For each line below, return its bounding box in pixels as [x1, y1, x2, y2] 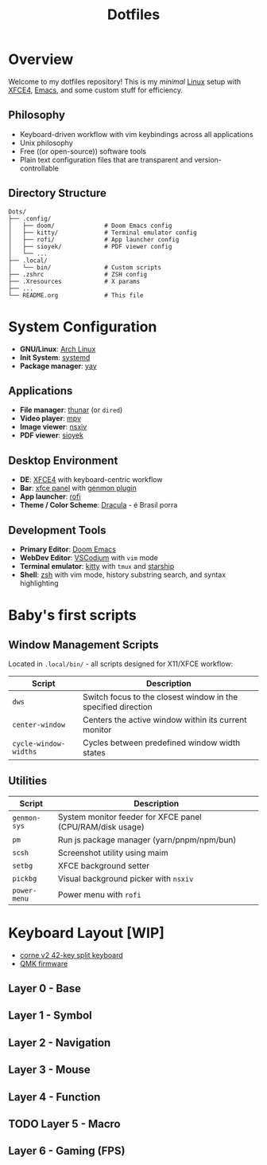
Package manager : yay [19, 361, 97, 371]
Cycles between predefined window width [82, 737, 241, 748]
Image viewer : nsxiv [19, 422, 87, 432]
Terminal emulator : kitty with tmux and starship [19, 561, 175, 571]
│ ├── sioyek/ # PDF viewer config [8, 242, 172, 250]
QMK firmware [19, 959, 68, 968]
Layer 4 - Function [8, 1090, 101, 1104]
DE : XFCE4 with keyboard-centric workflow [19, 475, 163, 484]
